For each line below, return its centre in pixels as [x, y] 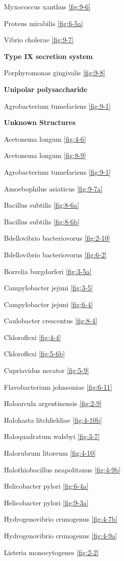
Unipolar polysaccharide [46, 89]
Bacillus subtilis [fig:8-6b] [42, 221]
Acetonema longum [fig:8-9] [45, 155]
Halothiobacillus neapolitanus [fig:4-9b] [62, 469]
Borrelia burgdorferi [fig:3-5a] [48, 271]
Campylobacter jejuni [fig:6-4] [49, 304]
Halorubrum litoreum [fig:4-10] [50, 453]
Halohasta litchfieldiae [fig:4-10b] [53, 420]
